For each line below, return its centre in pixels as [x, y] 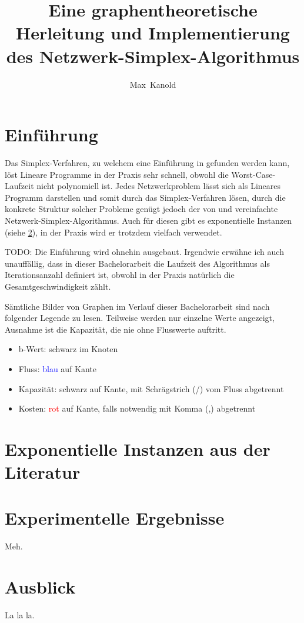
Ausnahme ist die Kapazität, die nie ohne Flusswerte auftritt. [116, 329]
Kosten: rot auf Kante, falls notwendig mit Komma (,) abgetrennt [137, 408]
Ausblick [40, 587]
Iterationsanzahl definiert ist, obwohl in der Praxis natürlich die [120, 275]
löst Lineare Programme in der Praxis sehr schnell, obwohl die [117, 174]
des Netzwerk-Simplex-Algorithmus [153, 56]
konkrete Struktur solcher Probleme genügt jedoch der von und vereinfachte [141, 209]
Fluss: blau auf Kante [58, 368]
